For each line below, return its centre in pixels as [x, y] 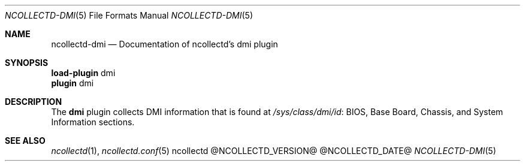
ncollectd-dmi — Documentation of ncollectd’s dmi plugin [165, 44]
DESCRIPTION [34, 102]
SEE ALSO [25, 141]
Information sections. [93, 122]
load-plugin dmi [83, 73]
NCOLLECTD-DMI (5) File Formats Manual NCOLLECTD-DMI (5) [129, 15]
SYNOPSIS [27, 63]
